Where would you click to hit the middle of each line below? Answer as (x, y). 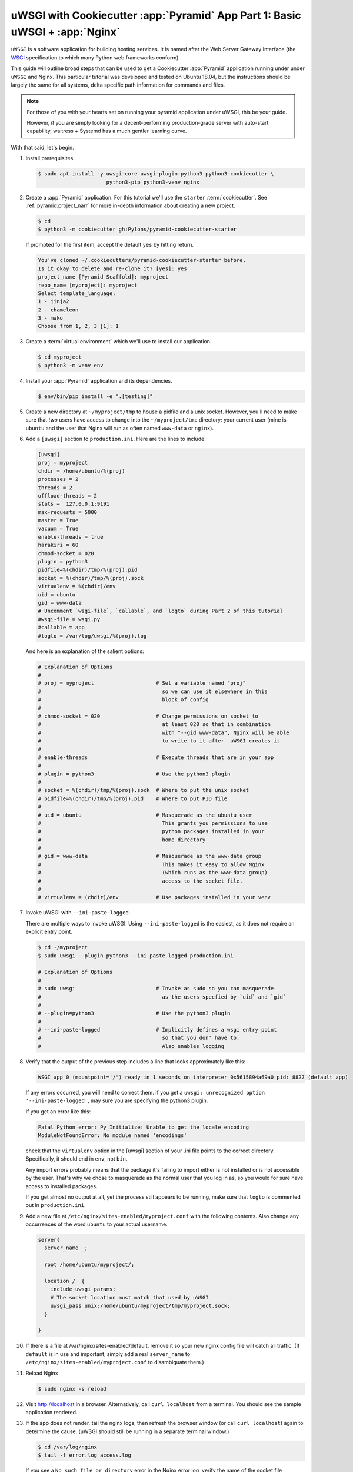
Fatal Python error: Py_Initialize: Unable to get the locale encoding (144, 1127)
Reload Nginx (42, 1373)
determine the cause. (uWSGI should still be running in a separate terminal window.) (127, 1431)
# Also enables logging (131, 1046)
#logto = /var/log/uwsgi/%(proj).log (92, 636)
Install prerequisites (49, 158)
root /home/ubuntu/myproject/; (89, 1265)
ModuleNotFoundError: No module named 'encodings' (113, 1135)
